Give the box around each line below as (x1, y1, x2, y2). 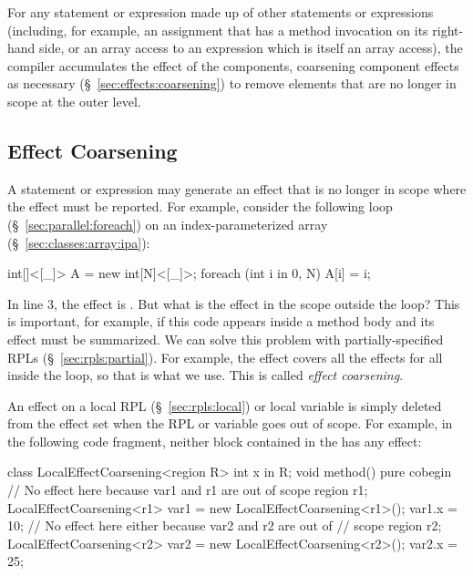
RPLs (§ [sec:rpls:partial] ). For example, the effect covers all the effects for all (7, 347, 443, 366)
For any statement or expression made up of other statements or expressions (7, 3, 434, 21)
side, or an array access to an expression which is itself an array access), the (39, 38, 463, 57)
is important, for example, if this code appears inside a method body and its (7, 312, 435, 331)
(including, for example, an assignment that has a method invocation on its (7, 20, 428, 39)
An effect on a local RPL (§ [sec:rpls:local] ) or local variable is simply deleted (7, 396, 442, 415)
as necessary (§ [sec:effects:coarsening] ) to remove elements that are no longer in (7, 74, 457, 93)
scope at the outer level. (7, 91, 141, 110)
